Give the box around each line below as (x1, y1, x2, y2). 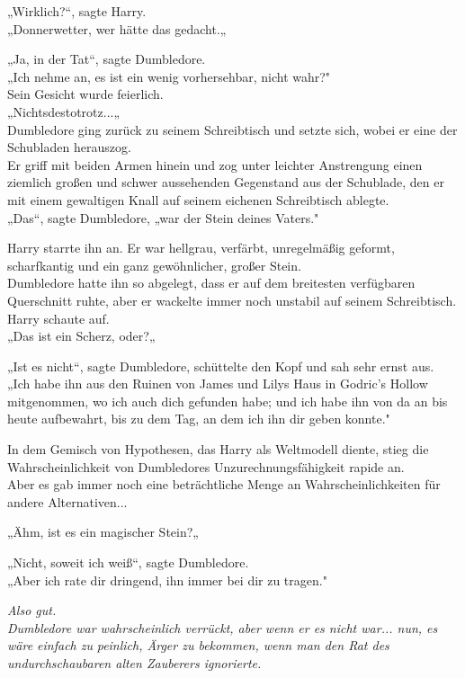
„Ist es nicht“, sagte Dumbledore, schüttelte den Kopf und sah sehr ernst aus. (7, 356, 434, 375)
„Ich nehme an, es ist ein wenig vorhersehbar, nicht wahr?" (7, 67, 331, 85)
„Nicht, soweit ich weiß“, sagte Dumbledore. (7, 553, 249, 572)
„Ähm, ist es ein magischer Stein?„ (7, 522, 199, 541)
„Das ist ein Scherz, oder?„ (7, 326, 156, 345)
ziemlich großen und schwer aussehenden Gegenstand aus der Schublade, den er (7, 173, 444, 192)
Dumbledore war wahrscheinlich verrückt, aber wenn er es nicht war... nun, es (7, 618, 438, 637)
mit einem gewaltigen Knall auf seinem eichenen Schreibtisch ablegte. (7, 190, 389, 209)
